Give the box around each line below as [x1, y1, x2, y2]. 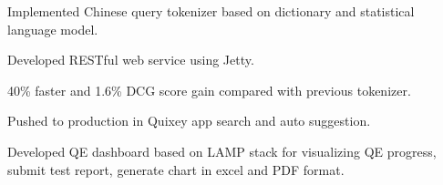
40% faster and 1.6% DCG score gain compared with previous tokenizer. [7, 80, 411, 99]
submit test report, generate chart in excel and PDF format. [7, 159, 345, 179]
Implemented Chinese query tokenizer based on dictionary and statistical [7, 2, 415, 20]
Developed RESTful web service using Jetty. [7, 50, 254, 69]
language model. [7, 19, 98, 38]
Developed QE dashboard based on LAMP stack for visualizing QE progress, [7, 141, 437, 160]
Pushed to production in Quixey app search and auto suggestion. [7, 111, 371, 130]
